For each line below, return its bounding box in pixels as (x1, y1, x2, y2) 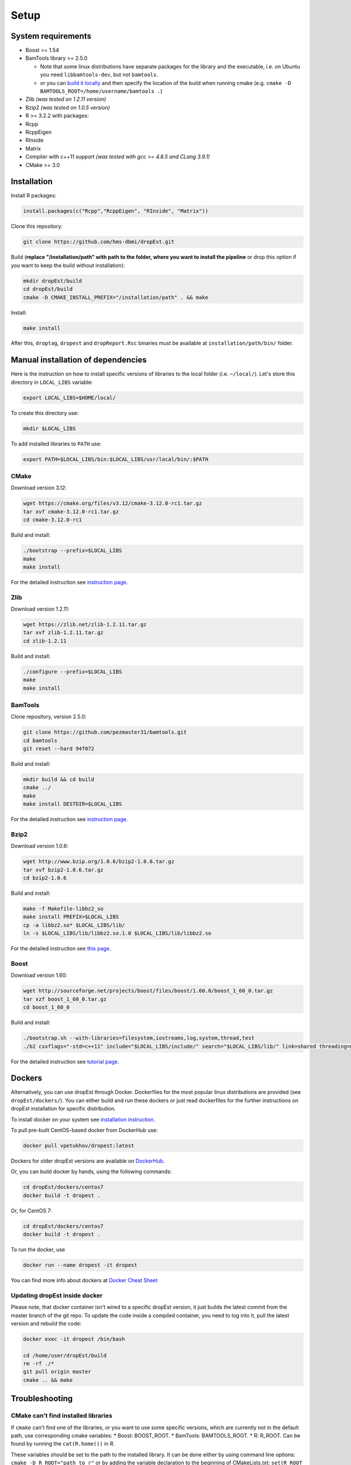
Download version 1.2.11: (11, 605, 70, 612)
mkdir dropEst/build (23, 277, 82, 284)
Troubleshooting (11, 1394, 73, 1403)
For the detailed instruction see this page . (11, 945, 111, 952)
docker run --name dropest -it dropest (23, 1262, 137, 1269)
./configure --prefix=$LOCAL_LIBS (23, 668, 122, 675)
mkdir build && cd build (23, 776, 95, 783)
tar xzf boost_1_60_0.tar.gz (23, 996, 107, 1002)
